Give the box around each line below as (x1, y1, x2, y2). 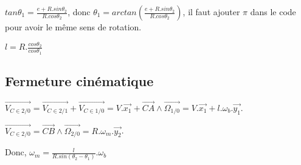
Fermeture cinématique (5, 71, 154, 90)
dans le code (250, 5, 296, 18)
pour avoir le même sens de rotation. (5, 21, 142, 33)
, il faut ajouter (182, 5, 240, 18)
